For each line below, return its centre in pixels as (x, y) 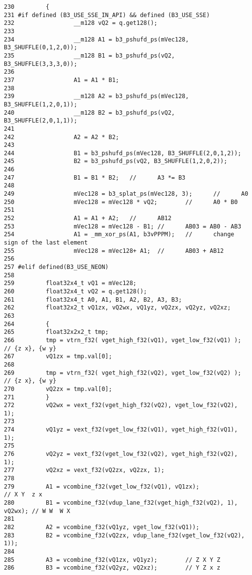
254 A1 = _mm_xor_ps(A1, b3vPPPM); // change (119, 235)
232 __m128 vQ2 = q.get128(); (81, 23)
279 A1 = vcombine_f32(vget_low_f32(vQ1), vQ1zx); (102, 486)
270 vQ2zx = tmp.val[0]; (58, 389)
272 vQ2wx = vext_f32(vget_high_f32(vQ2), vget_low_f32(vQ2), (121, 405)
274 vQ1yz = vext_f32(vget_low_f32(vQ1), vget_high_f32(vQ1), (121, 430)
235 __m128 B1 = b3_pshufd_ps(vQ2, (89, 55)
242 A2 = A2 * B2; (62, 137)
